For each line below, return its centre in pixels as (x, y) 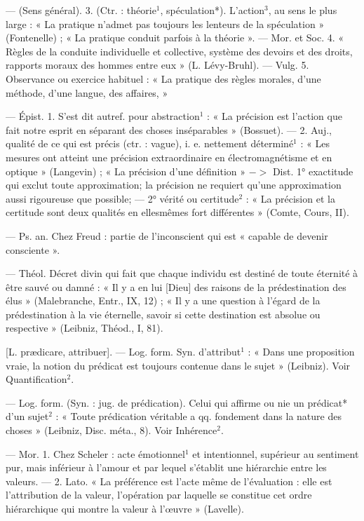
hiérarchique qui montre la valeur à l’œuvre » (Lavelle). (125, 508)
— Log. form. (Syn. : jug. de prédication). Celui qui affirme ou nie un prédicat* (177, 402)
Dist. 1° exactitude (313, 171)
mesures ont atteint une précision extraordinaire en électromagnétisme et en (169, 157)
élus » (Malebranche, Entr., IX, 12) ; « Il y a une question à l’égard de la (163, 300)
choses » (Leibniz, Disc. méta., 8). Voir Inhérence (112, 430)
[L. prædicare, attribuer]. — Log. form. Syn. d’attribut (123, 352)
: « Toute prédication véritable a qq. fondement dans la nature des (198, 416)
